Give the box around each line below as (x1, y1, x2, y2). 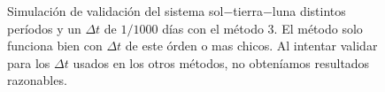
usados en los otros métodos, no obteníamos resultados (73, 53, 370, 72)
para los (7, 53, 50, 72)
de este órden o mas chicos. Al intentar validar (125, 36, 378, 55)
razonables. (7, 71, 67, 89)
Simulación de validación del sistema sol (7, 2, 224, 19)
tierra (233, 2, 263, 19)
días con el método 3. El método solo (162, 19, 363, 37)
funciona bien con (7, 36, 103, 55)
